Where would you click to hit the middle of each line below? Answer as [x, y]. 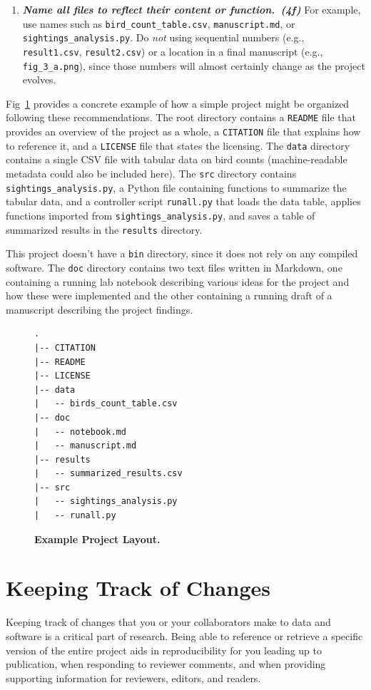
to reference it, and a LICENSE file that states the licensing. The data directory [178, 145]
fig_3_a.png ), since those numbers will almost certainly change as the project [194, 65]
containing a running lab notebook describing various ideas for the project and [178, 281]
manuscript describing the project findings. [100, 309]
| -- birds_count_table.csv [106, 404]
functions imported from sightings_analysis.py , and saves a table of [161, 215]
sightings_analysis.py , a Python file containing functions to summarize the [176, 187]
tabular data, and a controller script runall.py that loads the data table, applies [183, 201]
